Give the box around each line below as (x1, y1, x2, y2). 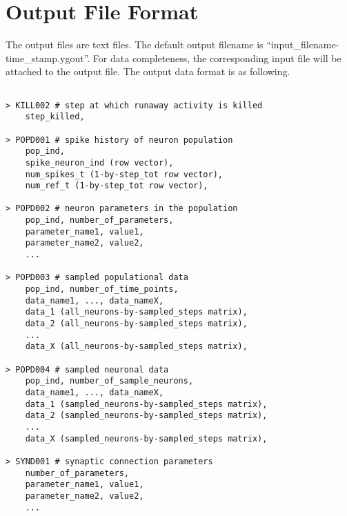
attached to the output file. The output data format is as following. (6, 64, 290, 79)
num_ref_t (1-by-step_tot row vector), (25, 181, 208, 191)
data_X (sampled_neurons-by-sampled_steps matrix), (25, 433, 268, 444)
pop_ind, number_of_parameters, (25, 215, 174, 226)
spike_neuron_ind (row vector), (25, 157, 174, 168)
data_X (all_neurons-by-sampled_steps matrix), (25, 341, 248, 352)
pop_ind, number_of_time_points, (25, 284, 179, 295)
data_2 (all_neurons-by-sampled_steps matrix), (25, 319, 248, 329)
